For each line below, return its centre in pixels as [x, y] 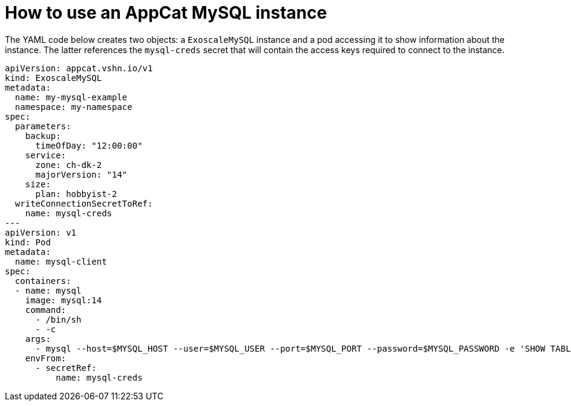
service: [46, 155]
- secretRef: [66, 368]
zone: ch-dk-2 [69, 165]
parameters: [43, 126]
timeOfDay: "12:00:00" [89, 145]
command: [46, 310]
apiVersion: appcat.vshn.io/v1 [79, 68]
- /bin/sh [58, 319]
